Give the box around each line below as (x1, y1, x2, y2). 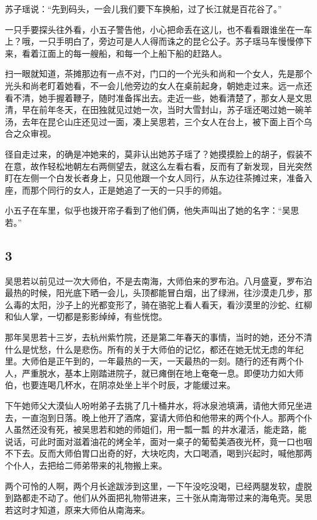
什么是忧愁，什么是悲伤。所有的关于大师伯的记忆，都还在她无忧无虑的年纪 (5, 342, 304, 355)
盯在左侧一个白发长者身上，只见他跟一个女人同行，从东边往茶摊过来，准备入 (5, 172, 312, 184)
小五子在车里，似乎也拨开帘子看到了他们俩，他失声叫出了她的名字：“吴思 (5, 204, 299, 217)
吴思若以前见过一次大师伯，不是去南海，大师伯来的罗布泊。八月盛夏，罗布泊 (5, 274, 312, 287)
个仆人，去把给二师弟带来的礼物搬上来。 (5, 459, 167, 472)
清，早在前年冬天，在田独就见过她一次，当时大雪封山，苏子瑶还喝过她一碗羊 (5, 103, 312, 116)
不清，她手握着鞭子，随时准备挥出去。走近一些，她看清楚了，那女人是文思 (13, 91, 312, 104)
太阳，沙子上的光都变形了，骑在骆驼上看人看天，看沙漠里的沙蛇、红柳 (30, 298, 312, 311)
